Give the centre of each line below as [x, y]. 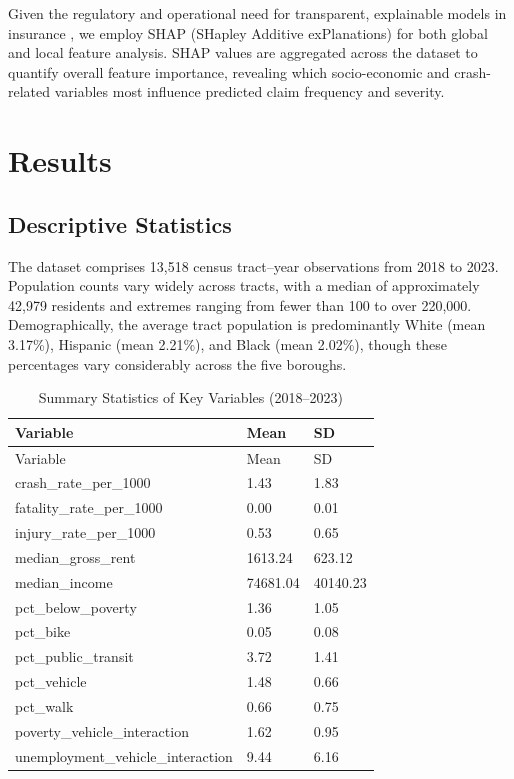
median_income [64, 581]
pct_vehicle [51, 681]
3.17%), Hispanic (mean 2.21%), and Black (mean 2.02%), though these [227, 343]
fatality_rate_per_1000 [89, 507]
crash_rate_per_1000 [83, 482]
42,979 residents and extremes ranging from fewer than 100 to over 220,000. [240, 304]
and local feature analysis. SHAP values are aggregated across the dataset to [243, 52]
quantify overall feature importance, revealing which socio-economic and [229, 71]
